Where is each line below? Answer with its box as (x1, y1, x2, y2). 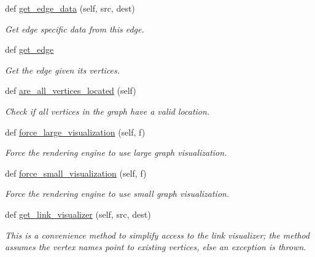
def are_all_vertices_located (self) (5, 84, 136, 97)
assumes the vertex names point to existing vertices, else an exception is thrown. (5, 240, 306, 253)
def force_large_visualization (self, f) (5, 125, 146, 138)
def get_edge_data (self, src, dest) (5, 2, 135, 14)
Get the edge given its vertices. (5, 63, 120, 76)
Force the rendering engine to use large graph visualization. (5, 146, 227, 159)
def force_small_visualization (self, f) (5, 166, 147, 179)
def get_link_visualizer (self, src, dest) (5, 207, 151, 220)
